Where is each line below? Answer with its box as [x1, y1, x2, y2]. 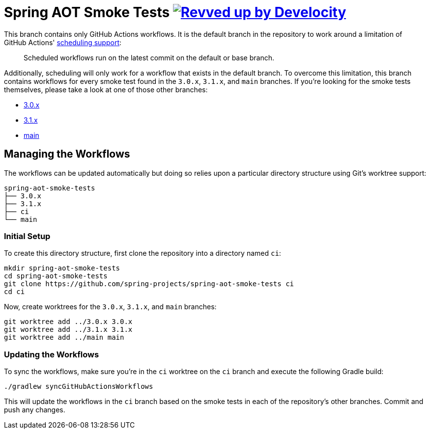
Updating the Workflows [4, 349, 99, 359]
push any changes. [4, 406, 65, 414]
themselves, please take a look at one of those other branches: [4, 85, 208, 94]
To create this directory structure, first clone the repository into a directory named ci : [4, 249, 281, 258]
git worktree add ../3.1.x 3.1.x [4, 325, 133, 334]
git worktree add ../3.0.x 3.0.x [4, 318, 133, 326]
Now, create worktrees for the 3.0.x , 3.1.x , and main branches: [4, 302, 217, 311]
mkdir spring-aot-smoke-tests [4, 264, 120, 272]
